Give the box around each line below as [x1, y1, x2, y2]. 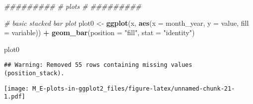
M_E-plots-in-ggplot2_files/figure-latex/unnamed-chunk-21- [32, 85, 235, 92]
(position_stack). [4, 70, 64, 77]
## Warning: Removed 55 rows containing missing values [4, 61, 192, 69]
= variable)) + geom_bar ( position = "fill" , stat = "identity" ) [4, 27, 195, 38]
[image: [4, 85, 29, 92]
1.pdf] [4, 93, 25, 101]
